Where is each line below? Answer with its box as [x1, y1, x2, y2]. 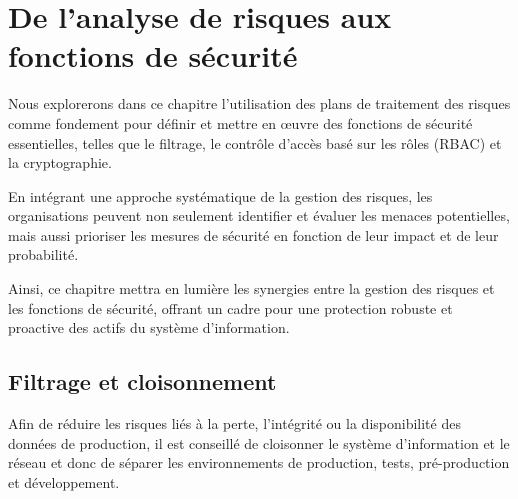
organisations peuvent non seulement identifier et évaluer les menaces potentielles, [8, 205, 510, 226]
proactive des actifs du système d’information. [8, 317, 290, 338]
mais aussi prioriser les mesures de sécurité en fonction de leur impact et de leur [8, 224, 499, 245]
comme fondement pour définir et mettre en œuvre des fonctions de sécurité [8, 112, 473, 133]
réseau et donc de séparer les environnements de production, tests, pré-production [8, 452, 510, 473]
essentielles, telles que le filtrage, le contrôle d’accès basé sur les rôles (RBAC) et [8, 132, 502, 153]
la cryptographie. [8, 152, 112, 173]
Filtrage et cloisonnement [8, 366, 277, 397]
